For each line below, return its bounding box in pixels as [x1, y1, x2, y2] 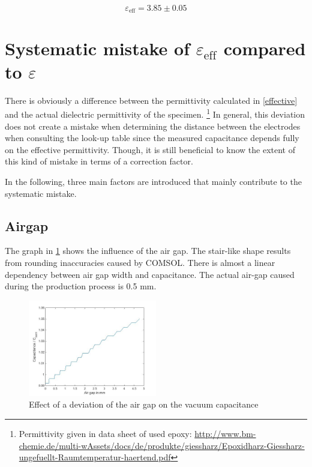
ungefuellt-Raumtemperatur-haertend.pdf [19, 451, 171, 463]
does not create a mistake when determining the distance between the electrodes [5, 119, 301, 132]
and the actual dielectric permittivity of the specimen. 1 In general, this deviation [5, 106, 305, 121]
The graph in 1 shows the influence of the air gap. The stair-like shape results [5, 244, 291, 257]
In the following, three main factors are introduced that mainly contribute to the [5, 175, 302, 187]
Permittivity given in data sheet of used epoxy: [19, 427, 192, 439]
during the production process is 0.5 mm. [5, 280, 157, 292]
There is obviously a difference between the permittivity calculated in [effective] [5, 94, 298, 106]
